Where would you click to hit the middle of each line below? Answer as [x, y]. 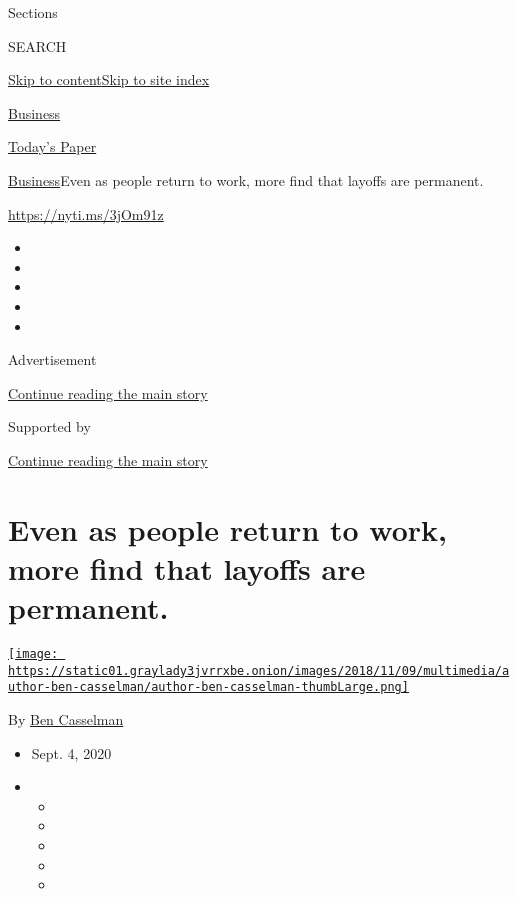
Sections [33, 12]
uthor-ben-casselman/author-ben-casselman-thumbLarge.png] [208, 687]
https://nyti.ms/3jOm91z [86, 213]
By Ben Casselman [66, 718]
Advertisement [52, 359]
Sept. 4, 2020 [71, 752]
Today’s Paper [52, 146]
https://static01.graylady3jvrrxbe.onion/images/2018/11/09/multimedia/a [259, 670]
